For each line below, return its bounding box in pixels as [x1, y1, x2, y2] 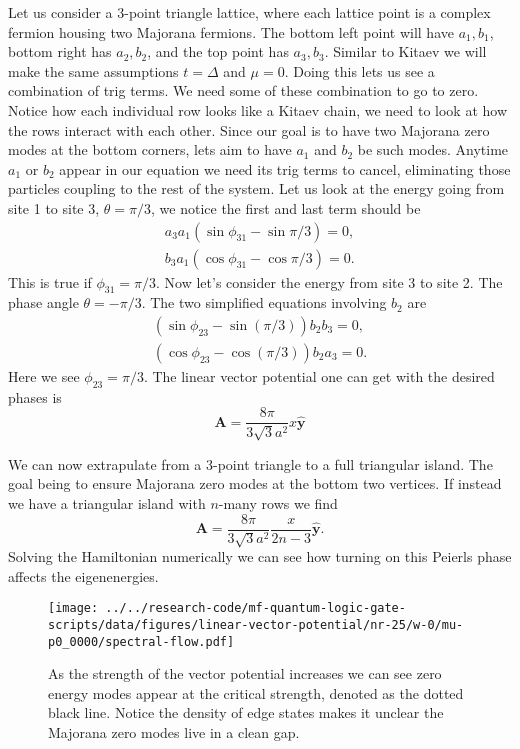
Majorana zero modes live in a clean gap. [48, 722, 300, 743]
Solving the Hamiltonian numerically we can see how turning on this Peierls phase [8, 546, 512, 567]
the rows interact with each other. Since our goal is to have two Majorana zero [8, 119, 490, 140]
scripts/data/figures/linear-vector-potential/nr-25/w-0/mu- [48, 617, 464, 632]
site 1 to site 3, [8, 197, 100, 218]
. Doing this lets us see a [284, 60, 435, 81]
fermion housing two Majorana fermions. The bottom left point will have [8, 21, 454, 42]
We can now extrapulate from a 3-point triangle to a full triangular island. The [8, 453, 493, 474]
